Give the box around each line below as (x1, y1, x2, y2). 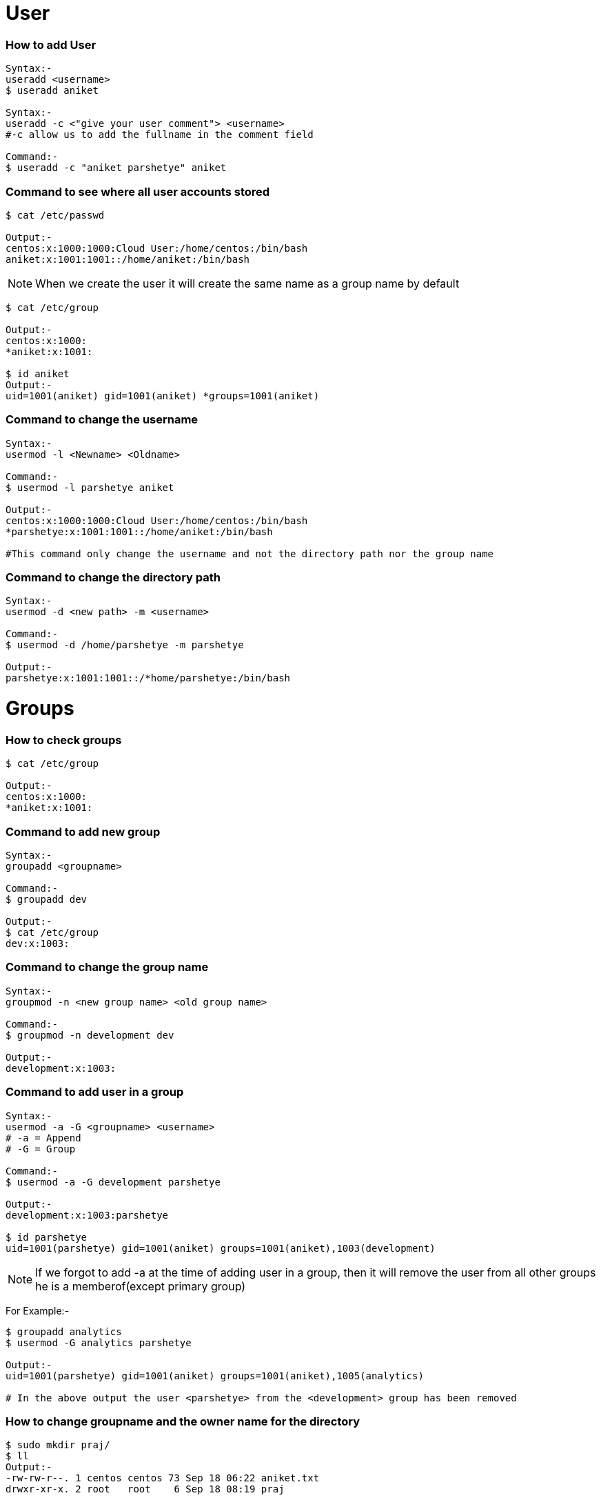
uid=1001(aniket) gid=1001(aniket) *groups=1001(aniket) (6, 390, 320, 401)
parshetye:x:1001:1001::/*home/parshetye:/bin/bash (6, 672, 291, 684)
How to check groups (6, 732, 122, 747)
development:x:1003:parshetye (6, 1209, 169, 1221)
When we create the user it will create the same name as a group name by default (35, 276, 460, 290)
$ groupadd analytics (6, 1326, 122, 1337)
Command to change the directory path (6, 570, 221, 584)
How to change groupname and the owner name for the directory (6, 1414, 360, 1428)
